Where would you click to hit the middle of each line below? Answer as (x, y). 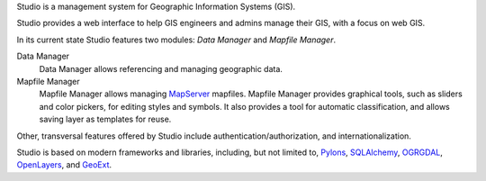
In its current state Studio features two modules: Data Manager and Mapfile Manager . (176, 40)
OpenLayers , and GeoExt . (64, 165)
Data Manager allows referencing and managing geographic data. (161, 68)
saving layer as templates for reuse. (105, 119)
